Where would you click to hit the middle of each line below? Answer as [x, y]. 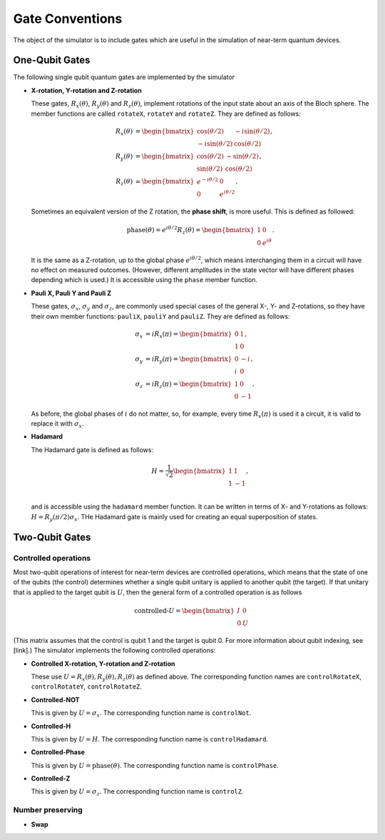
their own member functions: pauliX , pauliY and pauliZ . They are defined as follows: [160, 316]
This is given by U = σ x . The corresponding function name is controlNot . [141, 714]
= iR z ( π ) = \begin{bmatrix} [188, 384]
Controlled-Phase [58, 752]
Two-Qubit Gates [52, 537]
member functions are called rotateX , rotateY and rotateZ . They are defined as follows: [166, 114]
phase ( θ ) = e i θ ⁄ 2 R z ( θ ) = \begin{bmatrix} [190, 230]
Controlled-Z [51, 779]
